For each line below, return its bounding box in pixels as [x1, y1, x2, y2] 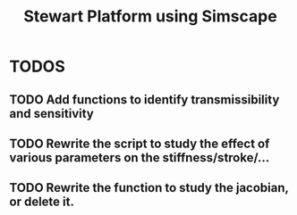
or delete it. [9, 194, 74, 210]
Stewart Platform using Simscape [23, 6, 277, 27]
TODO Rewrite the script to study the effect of [9, 136, 270, 151]
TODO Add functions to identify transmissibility [9, 92, 280, 107]
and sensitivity [9, 105, 94, 121]
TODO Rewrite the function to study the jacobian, [9, 180, 289, 195]
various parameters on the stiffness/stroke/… [9, 150, 270, 165]
